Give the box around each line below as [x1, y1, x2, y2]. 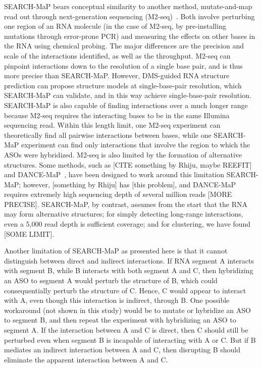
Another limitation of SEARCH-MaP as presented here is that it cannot [4, 245, 228, 256]
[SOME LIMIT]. [4, 228, 55, 239]
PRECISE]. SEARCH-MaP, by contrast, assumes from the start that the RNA [4, 198, 247, 209]
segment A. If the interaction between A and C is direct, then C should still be [4, 325, 248, 335]
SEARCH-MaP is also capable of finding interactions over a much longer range [4, 99, 248, 110]
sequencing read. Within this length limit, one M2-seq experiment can [4, 120, 221, 130]
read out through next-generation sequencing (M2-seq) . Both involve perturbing [4, 11, 255, 21]
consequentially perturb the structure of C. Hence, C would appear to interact [4, 285, 246, 295]
